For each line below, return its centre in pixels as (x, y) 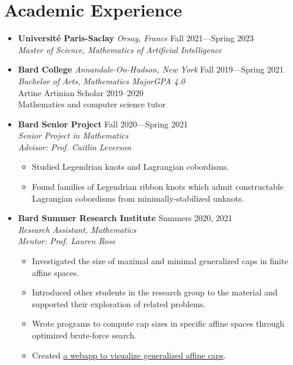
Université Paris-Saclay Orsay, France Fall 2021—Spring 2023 (136, 38)
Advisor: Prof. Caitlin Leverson (74, 147)
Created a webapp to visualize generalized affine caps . (129, 355)
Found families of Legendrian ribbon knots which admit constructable (158, 187)
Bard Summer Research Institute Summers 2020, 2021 (125, 218)
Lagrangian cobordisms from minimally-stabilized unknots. (138, 198)
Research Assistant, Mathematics (77, 229)
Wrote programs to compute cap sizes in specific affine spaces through (158, 323)
